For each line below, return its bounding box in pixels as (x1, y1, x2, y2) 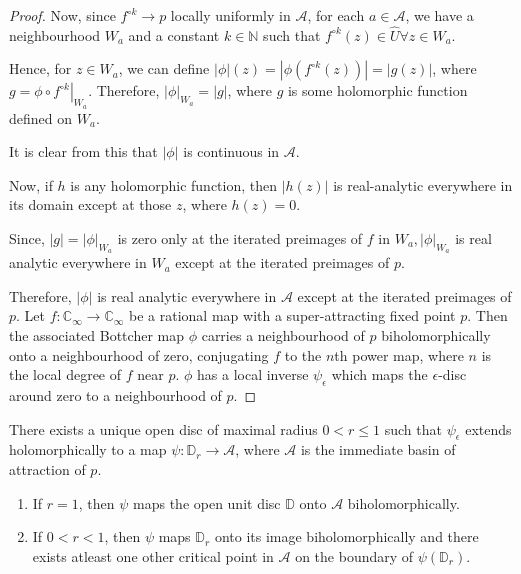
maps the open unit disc (133, 492, 281, 513)
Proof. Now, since (9, 5, 116, 25)
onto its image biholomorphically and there (214, 526, 479, 547)
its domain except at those (9, 194, 172, 215)
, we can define (118, 58, 210, 79)
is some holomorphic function (287, 80, 468, 101)
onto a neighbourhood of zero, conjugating (9, 344, 269, 365)
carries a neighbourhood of (201, 324, 365, 345)
